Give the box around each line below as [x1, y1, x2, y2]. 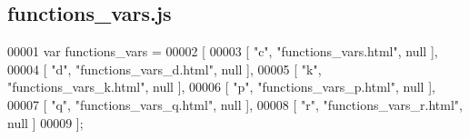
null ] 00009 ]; [7, 113, 84, 132]
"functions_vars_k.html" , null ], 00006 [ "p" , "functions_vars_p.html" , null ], [7, 77, 435, 96]
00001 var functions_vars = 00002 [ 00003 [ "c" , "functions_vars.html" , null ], [7, 42, 438, 61]
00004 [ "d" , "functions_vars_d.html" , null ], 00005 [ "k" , [7, 59, 322, 78]
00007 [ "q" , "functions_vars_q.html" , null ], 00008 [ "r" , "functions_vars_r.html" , [7, 94, 463, 114]
